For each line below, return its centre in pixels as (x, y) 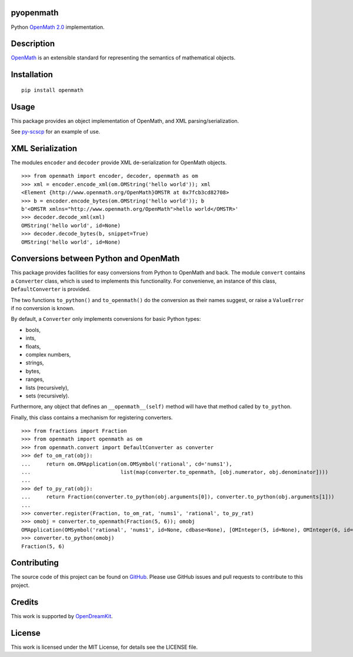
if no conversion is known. (43, 308)
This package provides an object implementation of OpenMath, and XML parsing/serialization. (125, 121)
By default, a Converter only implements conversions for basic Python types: (106, 319)
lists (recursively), (47, 387)
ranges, (35, 379)
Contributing (35, 563)
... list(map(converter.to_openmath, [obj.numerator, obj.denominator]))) (175, 472)
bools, (33, 330)
